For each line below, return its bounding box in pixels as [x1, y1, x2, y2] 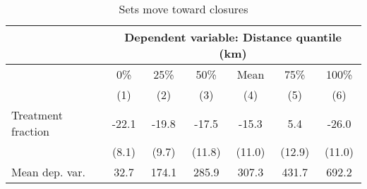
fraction [11, 123, 49, 139]
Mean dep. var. [11, 164, 85, 180]
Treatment [11, 107, 63, 123]
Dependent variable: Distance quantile [124, 29, 342, 45]
